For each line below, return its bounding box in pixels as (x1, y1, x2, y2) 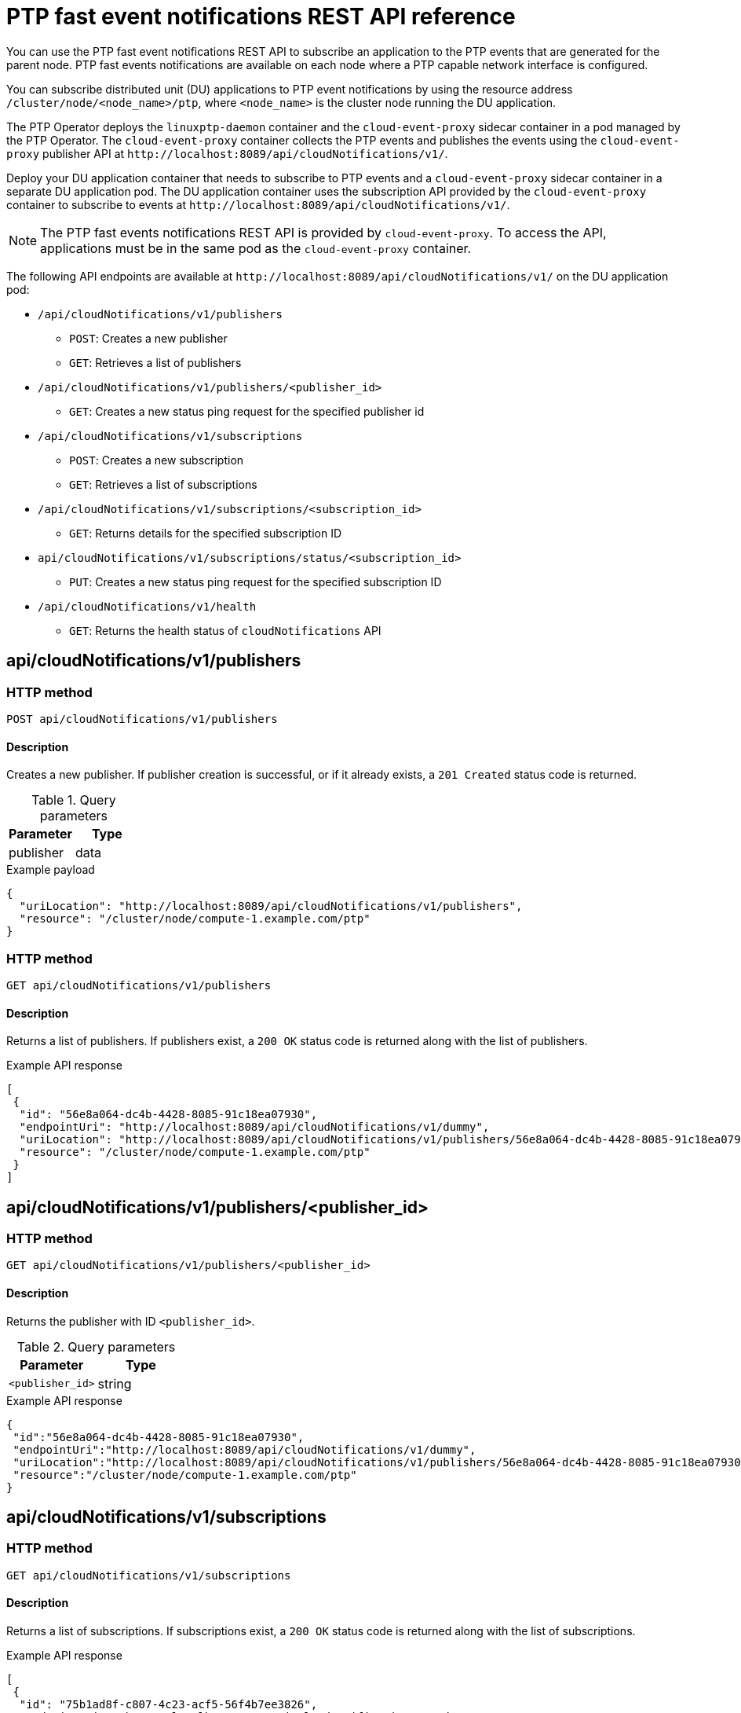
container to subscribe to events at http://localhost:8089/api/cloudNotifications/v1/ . (6, 197, 510, 211)
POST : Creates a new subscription (69, 453, 244, 467)
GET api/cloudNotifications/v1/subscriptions (6, 1568, 291, 1582)
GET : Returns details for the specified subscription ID (69, 526, 342, 540)
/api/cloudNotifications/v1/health (38, 600, 257, 613)
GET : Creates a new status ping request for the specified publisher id (69, 404, 425, 418)
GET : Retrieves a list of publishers (69, 355, 242, 369)
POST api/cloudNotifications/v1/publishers (6, 712, 278, 725)
